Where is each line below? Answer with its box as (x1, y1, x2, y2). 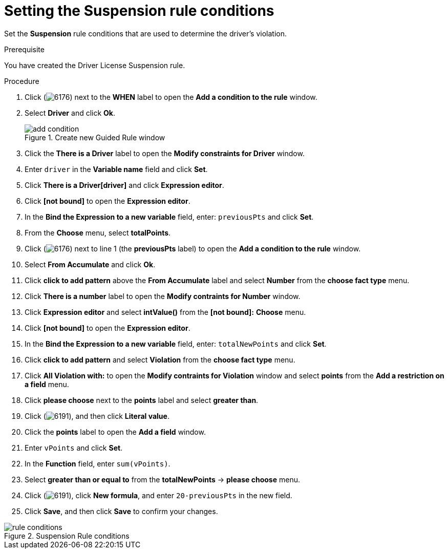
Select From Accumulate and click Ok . (25, 260, 156, 269)
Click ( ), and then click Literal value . (25, 411, 169, 420)
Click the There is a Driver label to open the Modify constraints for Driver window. (25, 148, 305, 158)
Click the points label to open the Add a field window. (25, 427, 206, 436)
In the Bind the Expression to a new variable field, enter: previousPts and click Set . (25, 212, 314, 221)
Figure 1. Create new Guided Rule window (25, 133, 165, 142)
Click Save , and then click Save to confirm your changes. (25, 506, 218, 516)
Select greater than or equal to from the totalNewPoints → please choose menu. (25, 475, 300, 484)
